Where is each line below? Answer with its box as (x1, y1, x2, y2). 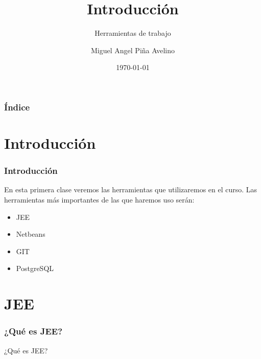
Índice (4, 100, 30, 113)
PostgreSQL (16, 263, 54, 274)
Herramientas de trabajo (94, 28, 171, 38)
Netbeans (16, 229, 45, 239)
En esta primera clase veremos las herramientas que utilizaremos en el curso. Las (4, 184, 257, 195)
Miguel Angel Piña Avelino (91, 44, 175, 55)
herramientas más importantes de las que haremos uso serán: (4, 194, 195, 205)
